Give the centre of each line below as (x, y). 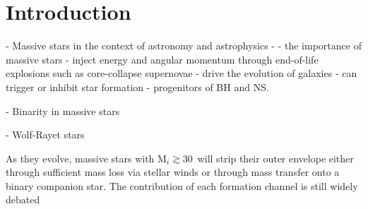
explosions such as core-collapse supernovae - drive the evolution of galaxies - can (182, 73)
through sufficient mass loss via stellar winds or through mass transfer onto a (173, 172)
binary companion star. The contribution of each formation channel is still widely (182, 185)
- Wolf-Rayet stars (45, 135)
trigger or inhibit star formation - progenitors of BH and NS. (137, 86)
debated (23, 199)
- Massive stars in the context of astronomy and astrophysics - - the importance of (184, 46)
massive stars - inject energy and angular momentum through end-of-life (162, 59)
